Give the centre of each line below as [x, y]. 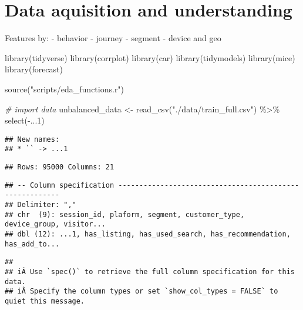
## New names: [32, 139]
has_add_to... [32, 244]
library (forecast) [34, 69]
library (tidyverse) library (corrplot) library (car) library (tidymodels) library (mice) [150, 57]
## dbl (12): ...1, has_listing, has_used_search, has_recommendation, [148, 234]
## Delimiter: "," [41, 204]
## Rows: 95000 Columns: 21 [60, 167]
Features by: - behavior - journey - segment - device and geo [113, 38]
